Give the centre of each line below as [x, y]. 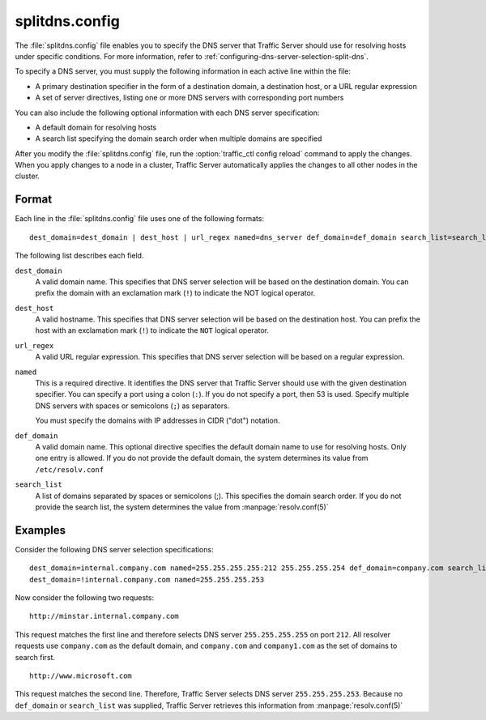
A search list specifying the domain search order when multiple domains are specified [179, 138]
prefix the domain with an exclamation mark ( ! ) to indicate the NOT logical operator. [175, 293]
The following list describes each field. [79, 256]
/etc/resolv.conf [70, 469]
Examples [40, 530]
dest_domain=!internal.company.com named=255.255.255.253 [147, 579]
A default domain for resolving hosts [96, 127]
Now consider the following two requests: [84, 598]
